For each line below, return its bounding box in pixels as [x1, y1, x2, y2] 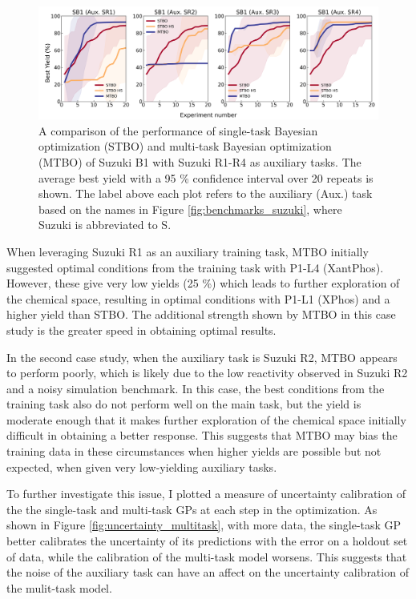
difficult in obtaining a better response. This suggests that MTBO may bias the [6, 427, 398, 444]
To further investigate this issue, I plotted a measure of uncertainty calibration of [6, 485, 406, 502]
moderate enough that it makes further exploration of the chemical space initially [6, 411, 406, 428]
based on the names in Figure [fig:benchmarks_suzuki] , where [38, 200, 342, 217]
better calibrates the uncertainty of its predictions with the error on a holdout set [6, 533, 408, 549]
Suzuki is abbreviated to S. [38, 216, 172, 233]
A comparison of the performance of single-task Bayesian [38, 122, 318, 139]
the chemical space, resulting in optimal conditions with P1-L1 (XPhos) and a [6, 290, 390, 307]
